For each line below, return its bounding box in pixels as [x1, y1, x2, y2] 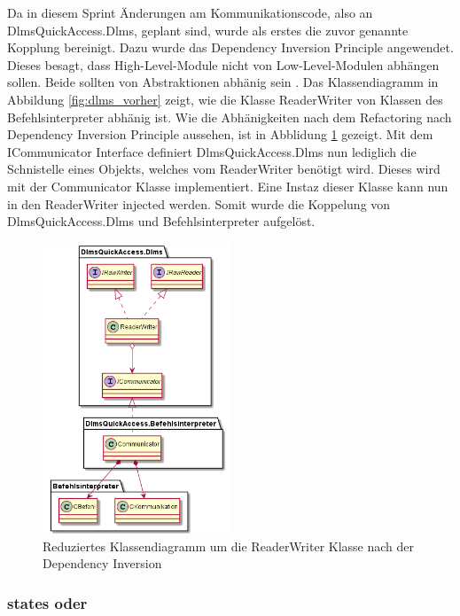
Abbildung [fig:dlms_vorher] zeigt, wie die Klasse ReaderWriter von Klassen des [7, 90, 443, 108]
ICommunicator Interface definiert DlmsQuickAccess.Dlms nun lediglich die [7, 142, 417, 160]
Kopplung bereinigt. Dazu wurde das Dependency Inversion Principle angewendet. [7, 38, 454, 57]
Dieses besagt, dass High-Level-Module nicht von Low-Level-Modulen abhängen [7, 55, 440, 74]
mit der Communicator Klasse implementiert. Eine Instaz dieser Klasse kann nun [7, 176, 448, 195]
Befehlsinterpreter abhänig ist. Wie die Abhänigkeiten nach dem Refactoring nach [7, 107, 452, 126]
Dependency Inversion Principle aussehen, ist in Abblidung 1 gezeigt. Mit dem [7, 125, 433, 144]
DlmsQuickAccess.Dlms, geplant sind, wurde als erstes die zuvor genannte [7, 20, 409, 39]
